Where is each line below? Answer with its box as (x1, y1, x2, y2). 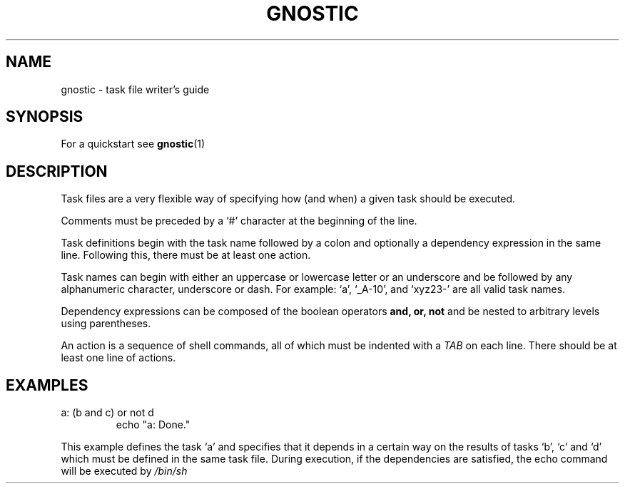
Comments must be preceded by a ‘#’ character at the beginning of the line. (61, 215, 417, 227)
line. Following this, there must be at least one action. (61, 249, 311, 262)
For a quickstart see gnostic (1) (61, 138, 205, 150)
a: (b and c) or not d (61, 406, 154, 419)
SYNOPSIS (6, 108, 83, 126)
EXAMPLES (6, 376, 88, 394)
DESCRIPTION (6, 162, 108, 180)
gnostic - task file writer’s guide (61, 83, 210, 96)
